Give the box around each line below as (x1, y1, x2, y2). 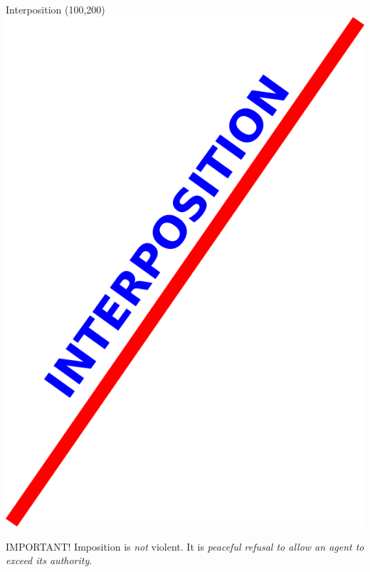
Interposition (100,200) (6, 2, 105, 16)
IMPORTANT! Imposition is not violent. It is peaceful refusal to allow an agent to (6, 539, 364, 554)
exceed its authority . (6, 553, 92, 568)
